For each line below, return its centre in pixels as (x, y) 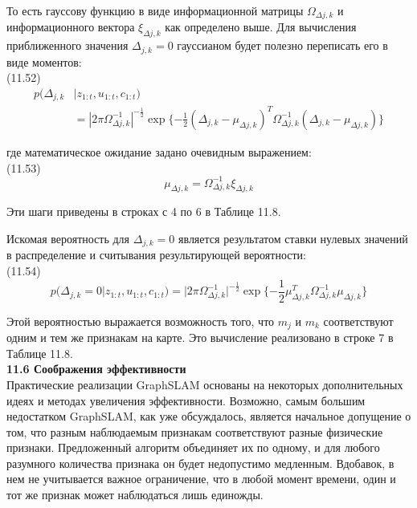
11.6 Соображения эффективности (96, 369)
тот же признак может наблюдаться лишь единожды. (135, 495)
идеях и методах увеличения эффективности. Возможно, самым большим (186, 400)
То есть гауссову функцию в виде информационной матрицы (155, 10)
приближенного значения (67, 45)
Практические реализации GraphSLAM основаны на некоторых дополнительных (205, 384)
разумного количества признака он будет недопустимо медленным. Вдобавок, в (200, 463)
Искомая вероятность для (68, 238)
